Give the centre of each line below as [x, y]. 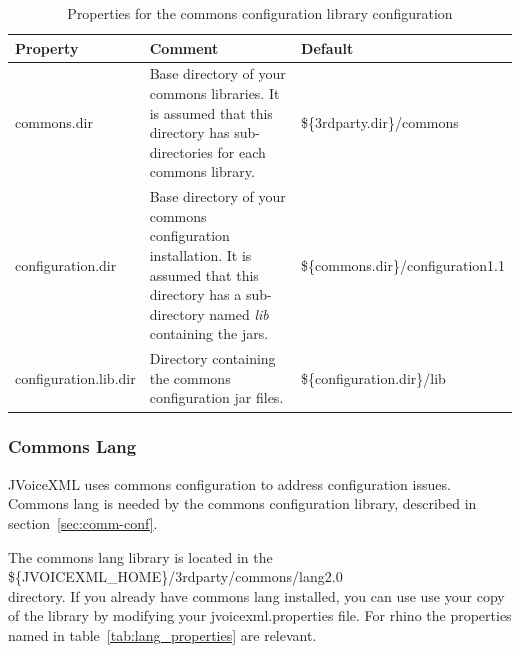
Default [327, 47]
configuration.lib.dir [75, 377]
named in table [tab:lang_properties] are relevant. [162, 634]
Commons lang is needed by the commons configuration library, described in [242, 503]
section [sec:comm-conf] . [83, 522]
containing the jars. [209, 333]
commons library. [202, 171]
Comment [184, 47]
